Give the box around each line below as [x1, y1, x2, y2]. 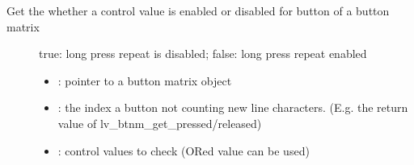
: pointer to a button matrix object [57, 72, 232, 89]
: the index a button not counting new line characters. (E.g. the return [57, 99, 408, 116]
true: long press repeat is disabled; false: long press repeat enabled [39, 45, 367, 62]
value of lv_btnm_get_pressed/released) [57, 114, 262, 131]
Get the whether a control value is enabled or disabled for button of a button [6, 2, 390, 19]
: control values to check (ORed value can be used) [57, 142, 310, 159]
